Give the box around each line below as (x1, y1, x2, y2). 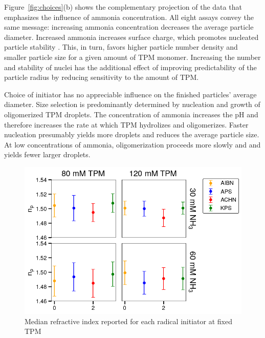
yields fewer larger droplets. (4, 149, 91, 160)
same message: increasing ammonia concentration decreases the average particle (4, 22, 254, 32)
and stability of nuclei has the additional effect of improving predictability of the (4, 61, 257, 72)
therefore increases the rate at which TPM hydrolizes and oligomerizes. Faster (4, 119, 249, 130)
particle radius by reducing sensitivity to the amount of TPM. (4, 72, 199, 82)
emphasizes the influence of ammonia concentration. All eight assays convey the (4, 11, 254, 22)
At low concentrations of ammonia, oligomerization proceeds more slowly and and (4, 139, 261, 150)
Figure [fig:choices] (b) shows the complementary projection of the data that (4, 2, 242, 12)
